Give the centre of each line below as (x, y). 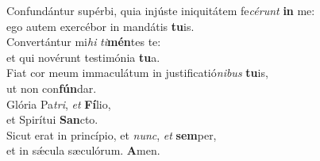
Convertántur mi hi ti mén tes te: (84, 42)
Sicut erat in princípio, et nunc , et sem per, (112, 134)
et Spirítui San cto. (52, 119)
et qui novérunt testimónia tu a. (83, 57)
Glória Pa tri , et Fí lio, (59, 103)
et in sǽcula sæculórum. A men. (83, 150)
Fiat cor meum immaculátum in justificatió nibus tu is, (137, 73)
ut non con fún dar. (52, 88)
